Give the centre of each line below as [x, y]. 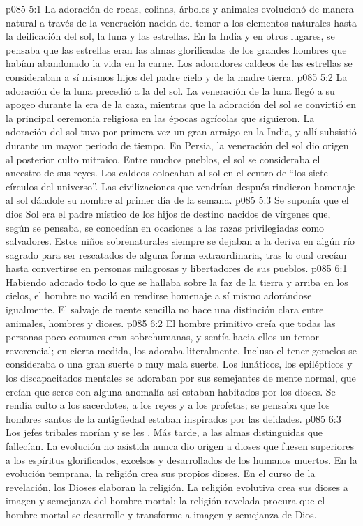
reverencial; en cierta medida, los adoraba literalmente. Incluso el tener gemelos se [181, 350]
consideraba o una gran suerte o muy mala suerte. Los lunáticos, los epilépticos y [179, 364]
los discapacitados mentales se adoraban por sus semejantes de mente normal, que [181, 378]
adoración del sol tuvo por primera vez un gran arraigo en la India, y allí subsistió [181, 131]
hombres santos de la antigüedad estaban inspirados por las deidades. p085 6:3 [173, 418]
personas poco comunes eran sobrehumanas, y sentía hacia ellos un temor [163, 337]
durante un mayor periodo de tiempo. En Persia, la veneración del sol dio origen [177, 145]
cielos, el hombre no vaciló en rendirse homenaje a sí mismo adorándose [159, 295]
